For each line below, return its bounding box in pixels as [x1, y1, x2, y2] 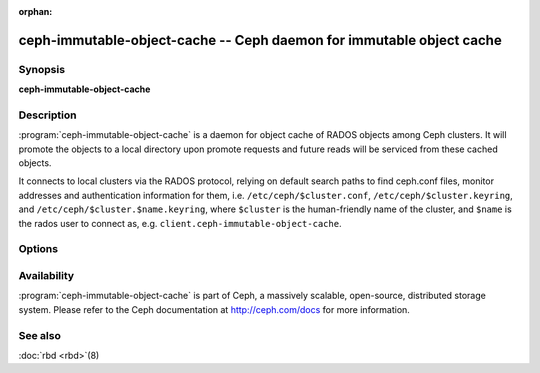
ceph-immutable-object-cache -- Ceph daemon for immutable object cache [18, 31, 502, 49]
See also [18, 328, 62, 342]
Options [18, 242, 59, 256]
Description [18, 108, 77, 122]
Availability [18, 268, 75, 282]
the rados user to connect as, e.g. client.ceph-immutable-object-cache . [18, 217, 342, 229]
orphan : [18, 6, 53, 17]
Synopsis [18, 62, 65, 76]
